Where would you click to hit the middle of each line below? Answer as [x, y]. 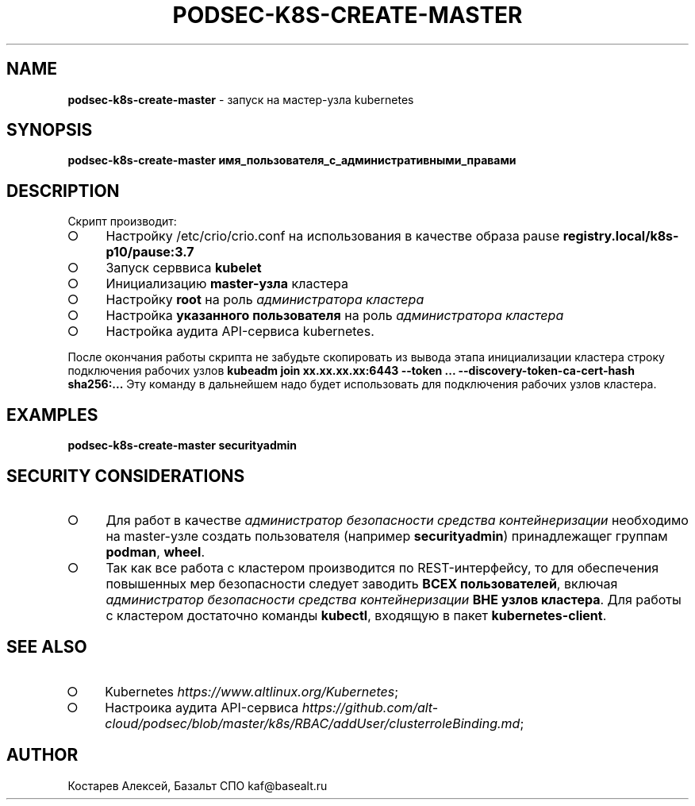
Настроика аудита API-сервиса [202, 707]
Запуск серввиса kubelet [184, 268]
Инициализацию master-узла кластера [227, 284]
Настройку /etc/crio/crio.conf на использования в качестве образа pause [333, 236]
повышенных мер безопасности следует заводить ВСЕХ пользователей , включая [362, 583]
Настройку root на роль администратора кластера [265, 300]
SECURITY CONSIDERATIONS [126, 476]
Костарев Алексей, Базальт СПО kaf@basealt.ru [198, 785]
